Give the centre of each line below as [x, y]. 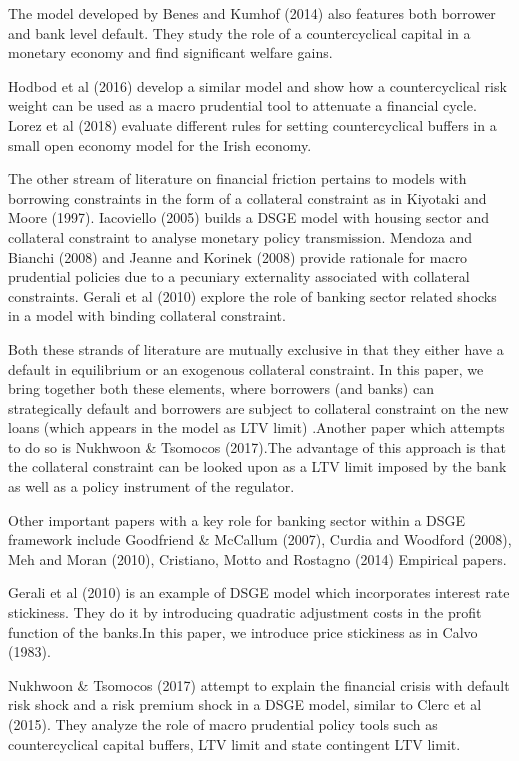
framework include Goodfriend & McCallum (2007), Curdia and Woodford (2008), [260, 539]
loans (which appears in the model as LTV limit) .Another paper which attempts [256, 427]
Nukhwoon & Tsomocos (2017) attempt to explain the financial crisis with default [259, 684]
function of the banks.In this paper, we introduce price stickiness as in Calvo [243, 631]
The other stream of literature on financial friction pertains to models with [237, 178]
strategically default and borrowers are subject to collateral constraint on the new [258, 407]
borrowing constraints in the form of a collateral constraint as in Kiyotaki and [247, 197]
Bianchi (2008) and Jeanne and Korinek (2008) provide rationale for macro [238, 256]
